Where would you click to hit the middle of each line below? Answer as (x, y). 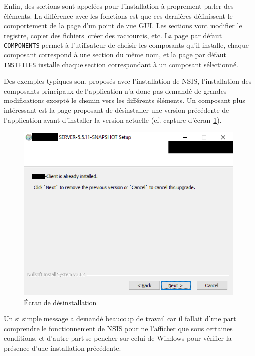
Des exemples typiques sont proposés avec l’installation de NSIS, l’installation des (128, 81)
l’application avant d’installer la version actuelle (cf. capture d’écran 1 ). (113, 120)
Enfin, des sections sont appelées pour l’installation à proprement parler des (119, 6)
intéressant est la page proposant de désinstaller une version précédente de (117, 110)
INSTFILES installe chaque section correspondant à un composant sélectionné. (121, 64)
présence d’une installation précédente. (63, 347)
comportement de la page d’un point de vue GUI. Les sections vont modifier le (123, 25)
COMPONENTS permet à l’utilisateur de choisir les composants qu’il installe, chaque (126, 45)
